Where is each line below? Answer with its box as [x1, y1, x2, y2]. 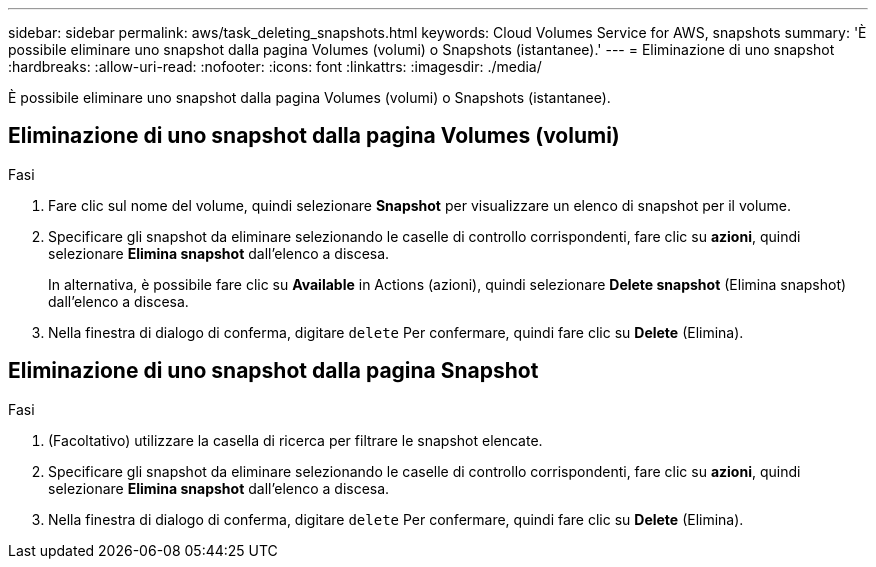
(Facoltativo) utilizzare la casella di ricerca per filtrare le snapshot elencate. [48, 431, 543, 449]
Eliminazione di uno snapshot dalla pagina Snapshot [8, 358, 539, 384]
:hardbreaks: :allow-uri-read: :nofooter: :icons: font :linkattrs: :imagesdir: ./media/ [8, 58, 542, 75]
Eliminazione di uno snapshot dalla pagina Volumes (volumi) [8, 123, 620, 149]
